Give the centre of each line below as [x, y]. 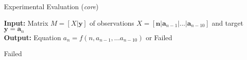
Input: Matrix [26, 22]
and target [228, 22]
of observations [112, 22]
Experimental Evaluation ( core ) [51, 6]
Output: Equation [33, 37]
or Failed [159, 37]
